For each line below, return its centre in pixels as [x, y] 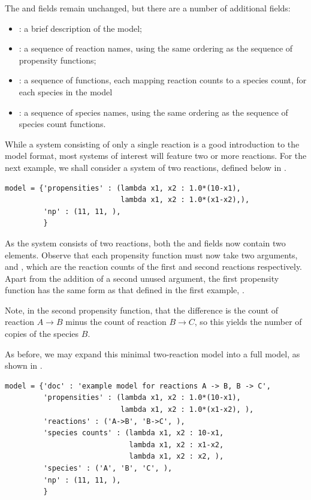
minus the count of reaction [116, 322]
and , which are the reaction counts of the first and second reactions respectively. [154, 266]
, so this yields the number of [248, 322]
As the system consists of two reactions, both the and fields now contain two [145, 243]
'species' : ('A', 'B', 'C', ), [108, 468]
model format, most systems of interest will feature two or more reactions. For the [156, 156]
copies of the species [42, 334]
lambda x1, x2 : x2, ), [176, 457]
